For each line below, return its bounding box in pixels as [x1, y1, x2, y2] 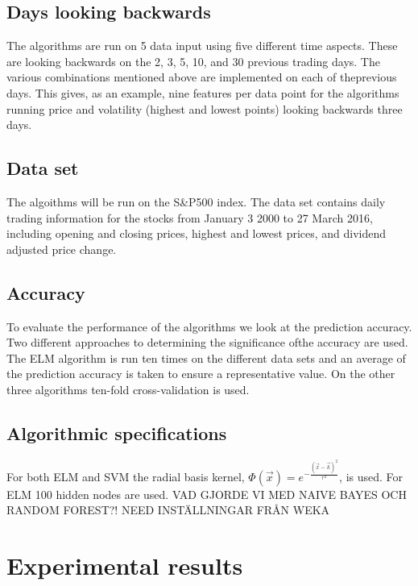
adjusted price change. [6, 240, 117, 257]
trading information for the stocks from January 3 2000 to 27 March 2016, [6, 209, 373, 226]
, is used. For [339, 468, 404, 484]
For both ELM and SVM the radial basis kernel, [6, 468, 245, 484]
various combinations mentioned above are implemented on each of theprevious [6, 69, 397, 85]
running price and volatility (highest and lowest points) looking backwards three [6, 100, 403, 117]
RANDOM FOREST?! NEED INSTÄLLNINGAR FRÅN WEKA [6, 501, 330, 518]
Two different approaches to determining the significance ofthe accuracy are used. [6, 334, 408, 351]
